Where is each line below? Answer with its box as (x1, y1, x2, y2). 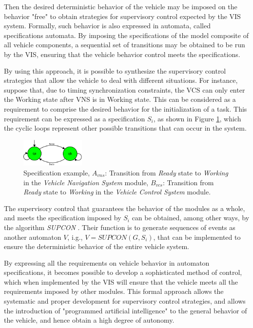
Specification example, (23, 167, 90, 177)
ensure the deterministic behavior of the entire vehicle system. (4, 241, 189, 251)
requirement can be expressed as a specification (4, 113, 145, 123)
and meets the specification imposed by (4, 212, 121, 223)
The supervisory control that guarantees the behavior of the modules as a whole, (4, 203, 245, 213)
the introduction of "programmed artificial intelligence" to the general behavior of (4, 305, 247, 315)
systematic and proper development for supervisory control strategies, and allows (4, 296, 246, 306)
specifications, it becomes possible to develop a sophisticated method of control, (4, 267, 242, 277)
